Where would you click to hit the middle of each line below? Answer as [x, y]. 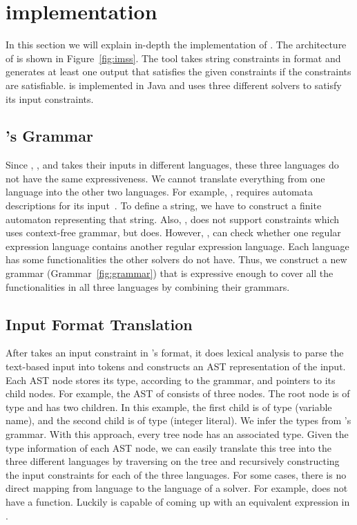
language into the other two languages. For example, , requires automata [160, 192]
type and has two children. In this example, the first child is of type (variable [169, 407]
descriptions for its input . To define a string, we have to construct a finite [164, 206]
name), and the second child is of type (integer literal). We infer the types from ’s [178, 420]
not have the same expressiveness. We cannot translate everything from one [165, 178]
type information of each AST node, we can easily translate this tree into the [169, 447]
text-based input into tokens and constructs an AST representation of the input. [176, 366]
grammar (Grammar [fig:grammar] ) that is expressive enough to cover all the [170, 273]
